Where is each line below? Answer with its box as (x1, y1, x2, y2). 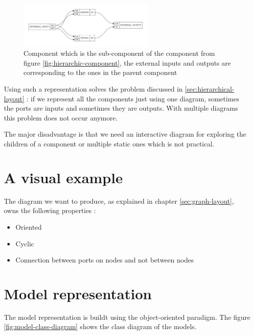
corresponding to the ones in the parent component (23, 67, 177, 77)
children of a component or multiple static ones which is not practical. (4, 139, 214, 149)
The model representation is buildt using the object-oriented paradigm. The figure (4, 311, 251, 322)
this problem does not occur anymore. (4, 112, 118, 122)
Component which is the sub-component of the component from (23, 48, 215, 58)
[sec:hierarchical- (185, 84, 234, 94)
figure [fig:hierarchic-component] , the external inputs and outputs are (23, 57, 231, 68)
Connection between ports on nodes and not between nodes (15, 255, 194, 265)
